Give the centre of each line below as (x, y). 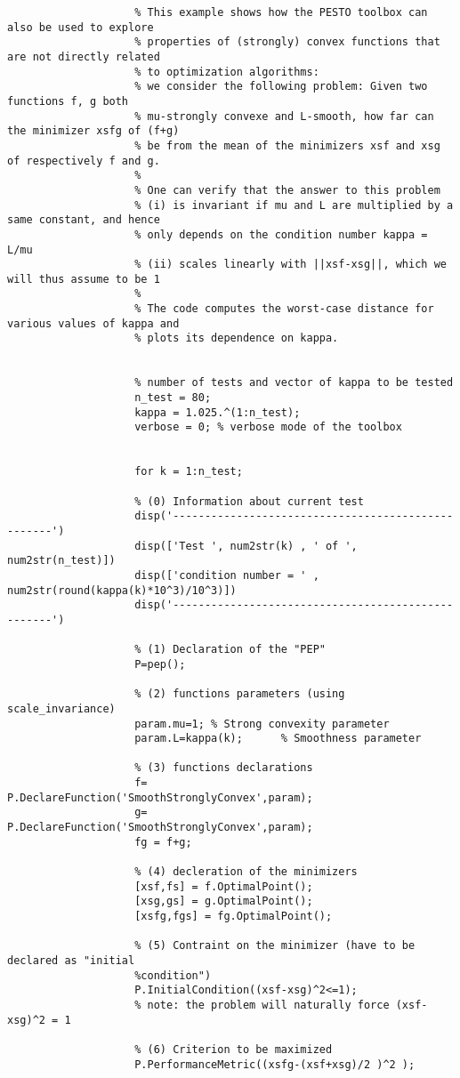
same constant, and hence (84, 220)
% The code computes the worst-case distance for (284, 309)
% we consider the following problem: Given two (281, 87)
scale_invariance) (61, 708)
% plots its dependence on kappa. (237, 338)
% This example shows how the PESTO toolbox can (281, 12)
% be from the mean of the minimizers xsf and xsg (287, 145)
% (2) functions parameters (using (240, 694)
